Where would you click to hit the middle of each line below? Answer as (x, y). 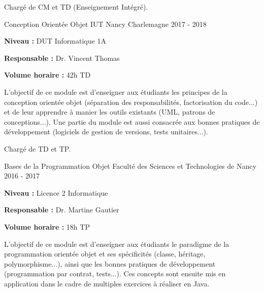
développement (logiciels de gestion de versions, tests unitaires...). (106, 132)
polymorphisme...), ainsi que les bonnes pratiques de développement (110, 263)
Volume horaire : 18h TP (47, 226)
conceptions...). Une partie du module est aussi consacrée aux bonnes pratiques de (132, 121)
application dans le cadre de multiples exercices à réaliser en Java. (107, 283)
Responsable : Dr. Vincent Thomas (62, 58)
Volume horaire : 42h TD (47, 75)
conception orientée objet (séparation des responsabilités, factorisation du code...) (131, 102)
